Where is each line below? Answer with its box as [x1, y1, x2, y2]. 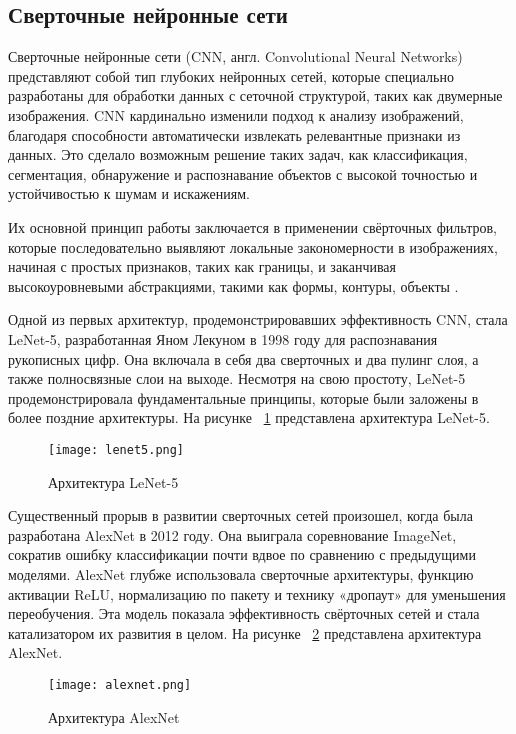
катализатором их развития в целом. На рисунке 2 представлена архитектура [8, 622, 482, 643]
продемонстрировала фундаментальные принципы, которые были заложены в [8, 387, 479, 408]
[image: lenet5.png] [48, 442, 185, 457]
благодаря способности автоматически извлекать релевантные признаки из [8, 124, 461, 145]
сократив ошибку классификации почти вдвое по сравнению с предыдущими [8, 544, 476, 565]
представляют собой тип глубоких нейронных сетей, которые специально [8, 65, 454, 86]
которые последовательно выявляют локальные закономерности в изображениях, [8, 236, 498, 257]
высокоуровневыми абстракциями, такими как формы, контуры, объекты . [8, 275, 459, 296]
